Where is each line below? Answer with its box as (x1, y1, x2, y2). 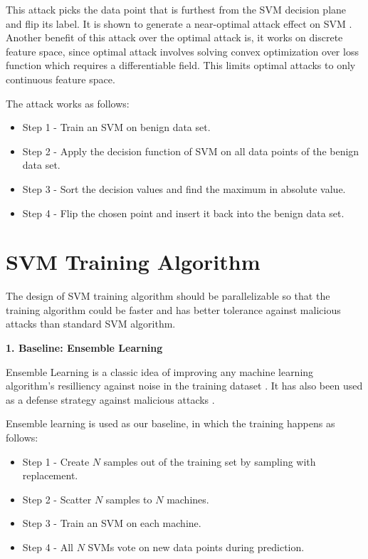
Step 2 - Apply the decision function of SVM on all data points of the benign (22, 143, 359, 158)
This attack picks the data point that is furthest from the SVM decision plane (6, 2, 347, 16)
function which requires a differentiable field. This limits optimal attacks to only (6, 58, 356, 73)
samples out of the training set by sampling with (103, 454, 316, 469)
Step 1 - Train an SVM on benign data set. (22, 120, 211, 135)
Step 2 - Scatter (22, 491, 92, 506)
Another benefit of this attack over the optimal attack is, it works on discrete (6, 30, 343, 45)
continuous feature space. (6, 71, 115, 86)
